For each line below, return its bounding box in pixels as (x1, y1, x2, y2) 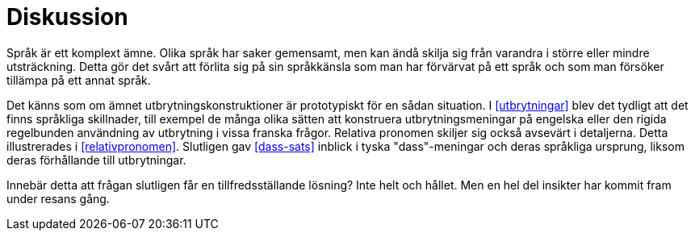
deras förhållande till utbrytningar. (6, 152, 186, 167)
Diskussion (6, 3, 128, 31)
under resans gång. (6, 191, 110, 206)
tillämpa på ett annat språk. (6, 73, 151, 87)
